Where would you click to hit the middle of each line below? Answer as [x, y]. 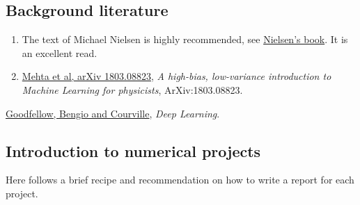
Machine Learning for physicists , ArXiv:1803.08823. [132, 89]
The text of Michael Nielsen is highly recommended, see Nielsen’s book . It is [185, 39]
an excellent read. [60, 52]
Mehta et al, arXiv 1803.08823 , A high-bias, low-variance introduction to [177, 76]
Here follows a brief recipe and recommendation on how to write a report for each [180, 180]
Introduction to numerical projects [133, 150]
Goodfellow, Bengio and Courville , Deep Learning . [113, 113]
